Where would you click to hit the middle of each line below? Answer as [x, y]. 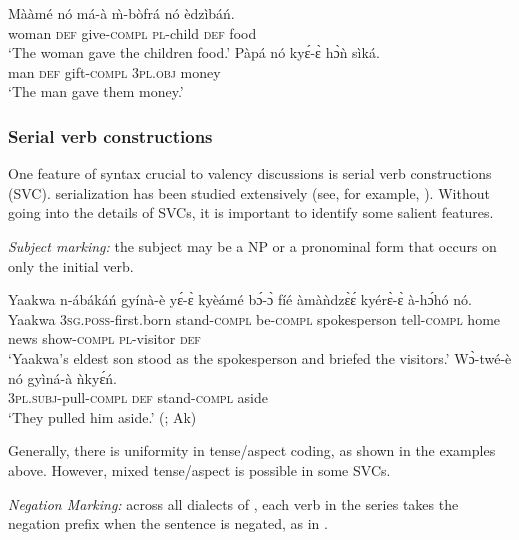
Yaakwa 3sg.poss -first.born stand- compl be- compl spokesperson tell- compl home [254, 318]
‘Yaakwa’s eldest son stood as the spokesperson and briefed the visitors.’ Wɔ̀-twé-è [260, 357]
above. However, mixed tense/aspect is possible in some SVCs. [199, 469]
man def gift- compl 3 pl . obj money [114, 71]
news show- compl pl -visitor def [104, 338]
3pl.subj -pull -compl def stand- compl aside [138, 397]
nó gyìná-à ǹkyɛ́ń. [62, 377]
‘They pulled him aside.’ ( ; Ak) [102, 416]
